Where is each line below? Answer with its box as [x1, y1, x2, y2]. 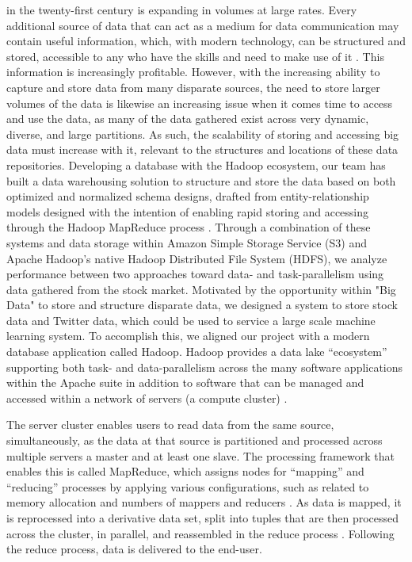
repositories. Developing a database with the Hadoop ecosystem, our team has [6, 156, 386, 173]
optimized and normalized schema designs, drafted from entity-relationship [6, 188, 369, 205]
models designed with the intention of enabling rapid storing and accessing [6, 203, 369, 220]
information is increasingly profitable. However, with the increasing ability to [6, 63, 380, 80]
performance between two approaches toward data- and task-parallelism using [6, 266, 384, 282]
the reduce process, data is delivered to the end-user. [6, 541, 262, 557]
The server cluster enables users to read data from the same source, [6, 416, 334, 433]
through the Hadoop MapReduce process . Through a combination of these [6, 219, 371, 235]
